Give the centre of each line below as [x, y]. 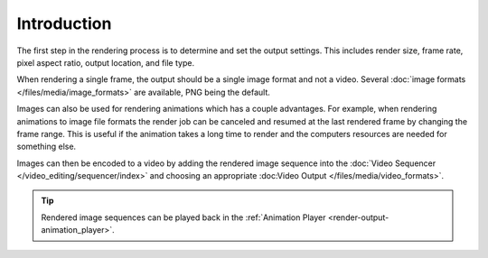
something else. [47, 147]
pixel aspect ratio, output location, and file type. [105, 62]
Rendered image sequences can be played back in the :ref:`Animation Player [183, 217]
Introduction [64, 23]
